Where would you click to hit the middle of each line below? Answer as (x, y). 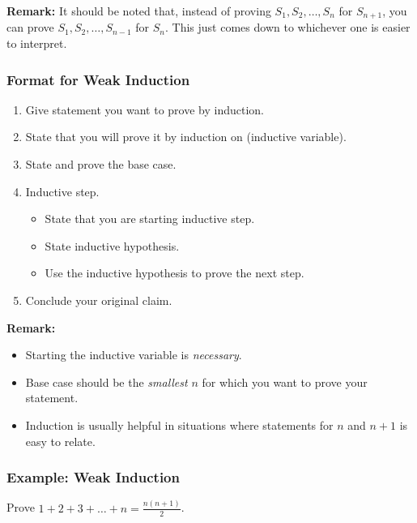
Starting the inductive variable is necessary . (134, 355)
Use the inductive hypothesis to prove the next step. (174, 273)
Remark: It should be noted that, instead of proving (139, 11)
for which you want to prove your (285, 382)
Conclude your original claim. (99, 300)
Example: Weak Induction (93, 477)
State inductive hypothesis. (112, 245)
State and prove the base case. (101, 164)
